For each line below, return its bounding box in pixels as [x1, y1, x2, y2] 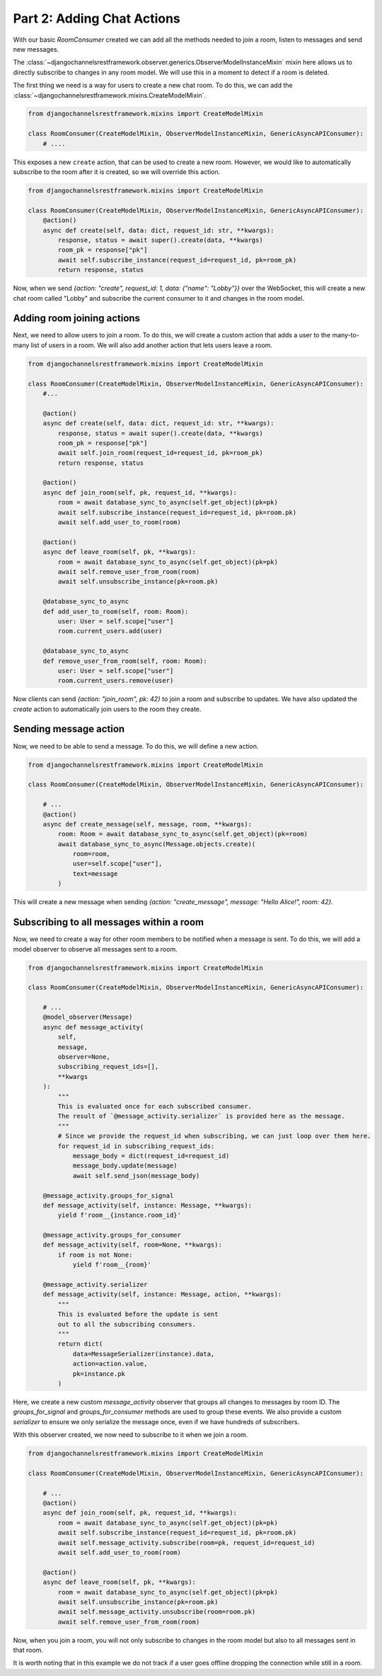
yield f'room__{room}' [72, 1261, 151, 1269]
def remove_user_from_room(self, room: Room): [42, 657, 208, 665]
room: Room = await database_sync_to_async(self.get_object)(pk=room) [57, 830, 308, 838]
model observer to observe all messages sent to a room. [13, 944, 178, 953]
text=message [72, 869, 118, 877]
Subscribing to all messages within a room [13, 916, 204, 928]
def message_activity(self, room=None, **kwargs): [42, 1241, 222, 1249]
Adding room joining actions [13, 312, 141, 325]
